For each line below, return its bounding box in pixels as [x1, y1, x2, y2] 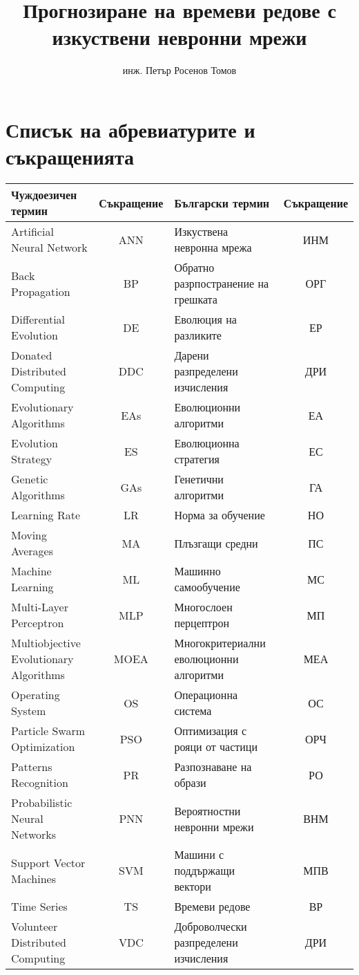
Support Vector [11, 854, 86, 871]
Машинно [174, 563, 221, 579]
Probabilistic [11, 795, 72, 811]
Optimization [11, 739, 75, 755]
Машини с [174, 846, 224, 863]
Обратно [174, 259, 215, 276]
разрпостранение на [174, 275, 269, 292]
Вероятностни [174, 802, 241, 819]
